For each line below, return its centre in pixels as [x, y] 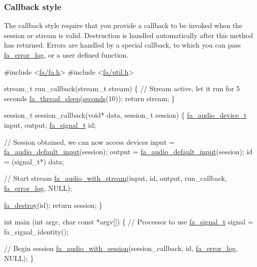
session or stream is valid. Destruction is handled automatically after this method [129, 35]
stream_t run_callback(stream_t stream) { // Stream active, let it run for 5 [122, 88]
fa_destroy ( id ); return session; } [53, 205]
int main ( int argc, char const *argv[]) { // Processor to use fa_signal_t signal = [129, 222]
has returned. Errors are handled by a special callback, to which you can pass [123, 45]
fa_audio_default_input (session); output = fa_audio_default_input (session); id [128, 152]
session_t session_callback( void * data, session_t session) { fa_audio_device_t [126, 115]
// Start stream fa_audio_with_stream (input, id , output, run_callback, [116, 178]
